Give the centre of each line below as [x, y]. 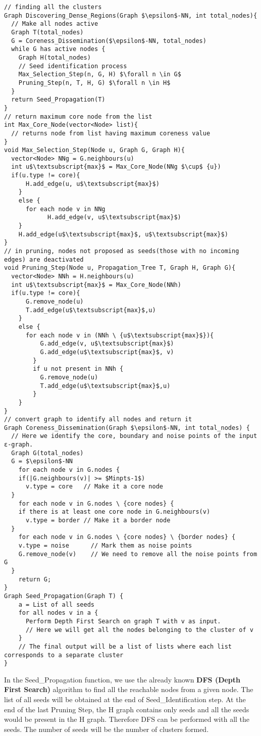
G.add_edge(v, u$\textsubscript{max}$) [107, 344]
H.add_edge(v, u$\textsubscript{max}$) [114, 217]
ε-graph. [19, 445]
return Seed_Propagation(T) [58, 100]
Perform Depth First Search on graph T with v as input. [123, 621]
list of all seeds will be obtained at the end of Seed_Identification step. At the [125, 699]
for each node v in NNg [65, 209]
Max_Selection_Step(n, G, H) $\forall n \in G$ [100, 75]
